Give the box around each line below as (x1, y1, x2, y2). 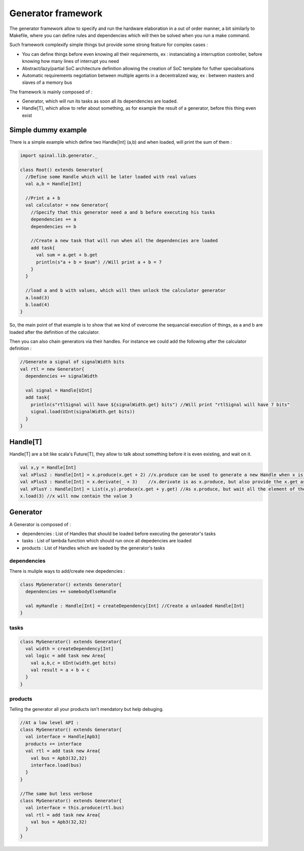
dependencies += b (30, 223, 77, 230)
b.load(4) (25, 302, 50, 307)
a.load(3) (25, 294, 50, 301)
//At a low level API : (20, 719, 80, 726)
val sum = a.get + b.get (36, 252, 98, 258)
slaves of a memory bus (22, 79, 72, 86)
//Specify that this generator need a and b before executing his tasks (30, 209, 215, 215)
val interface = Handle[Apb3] (25, 734, 101, 740)
